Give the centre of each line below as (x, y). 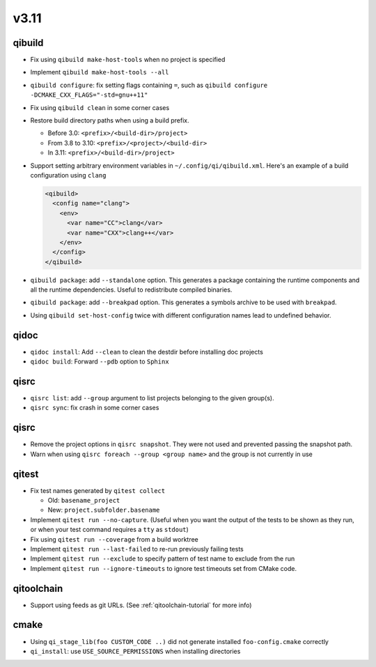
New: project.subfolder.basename (104, 510)
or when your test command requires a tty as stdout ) (110, 530)
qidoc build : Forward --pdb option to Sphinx (100, 361)
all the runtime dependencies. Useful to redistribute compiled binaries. (131, 290)
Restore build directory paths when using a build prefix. (110, 120)
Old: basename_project (84, 501)
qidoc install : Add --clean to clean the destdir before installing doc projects (147, 352)
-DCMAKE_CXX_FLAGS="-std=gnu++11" (89, 95)
